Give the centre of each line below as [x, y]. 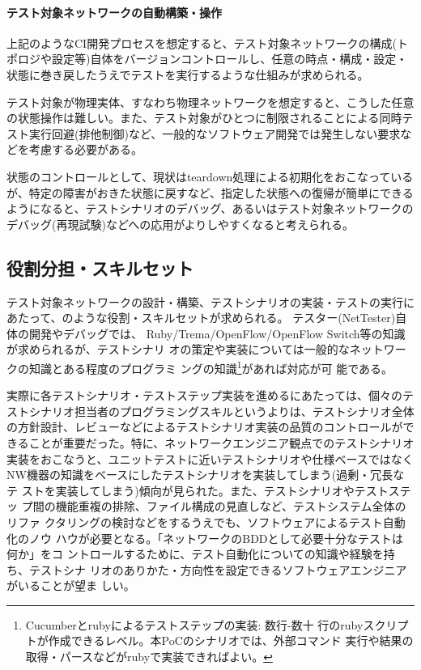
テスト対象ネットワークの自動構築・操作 [114, 12]
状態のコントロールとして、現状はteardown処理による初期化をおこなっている [210, 176]
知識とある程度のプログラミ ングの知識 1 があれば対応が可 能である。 [211, 367]
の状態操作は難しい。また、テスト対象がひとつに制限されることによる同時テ [210, 118]
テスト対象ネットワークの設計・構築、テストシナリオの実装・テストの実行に [210, 301]
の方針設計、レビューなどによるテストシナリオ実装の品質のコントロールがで [210, 427]
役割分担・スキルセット [100, 267]
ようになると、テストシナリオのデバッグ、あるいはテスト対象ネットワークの [210, 208]
